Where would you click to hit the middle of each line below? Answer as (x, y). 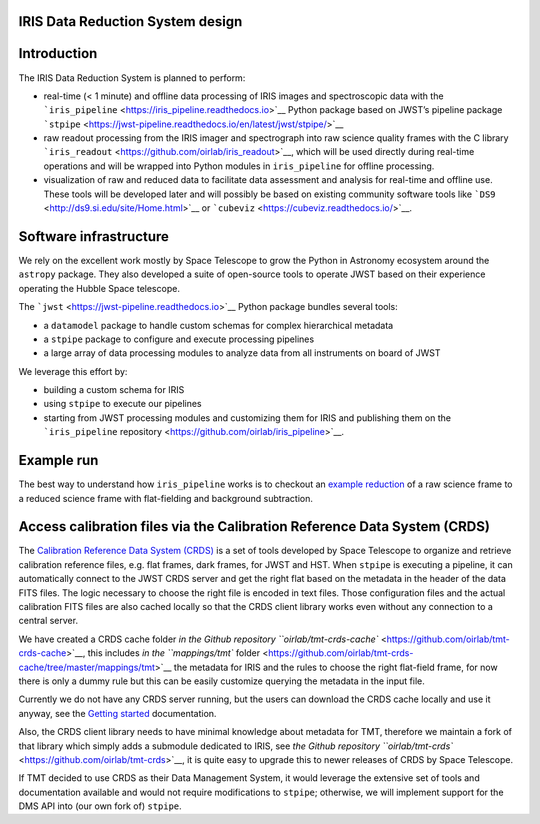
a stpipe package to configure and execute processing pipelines (179, 339)
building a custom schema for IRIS (114, 390)
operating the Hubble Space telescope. (99, 288)
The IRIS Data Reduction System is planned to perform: (132, 77)
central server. (48, 621)
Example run (58, 460)
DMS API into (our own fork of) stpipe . (100, 806)
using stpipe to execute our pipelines (122, 404)
